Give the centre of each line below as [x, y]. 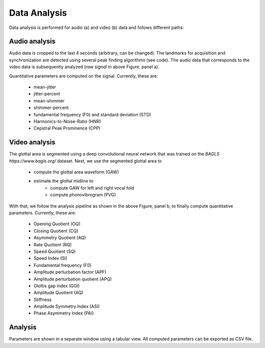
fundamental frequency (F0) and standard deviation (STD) [93, 114]
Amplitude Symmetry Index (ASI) [67, 306]
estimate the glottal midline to [64, 181]
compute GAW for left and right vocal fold [92, 188]
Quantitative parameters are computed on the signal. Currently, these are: [83, 76]
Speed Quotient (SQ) [55, 251]
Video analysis [32, 142]
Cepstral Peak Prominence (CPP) [67, 128]
